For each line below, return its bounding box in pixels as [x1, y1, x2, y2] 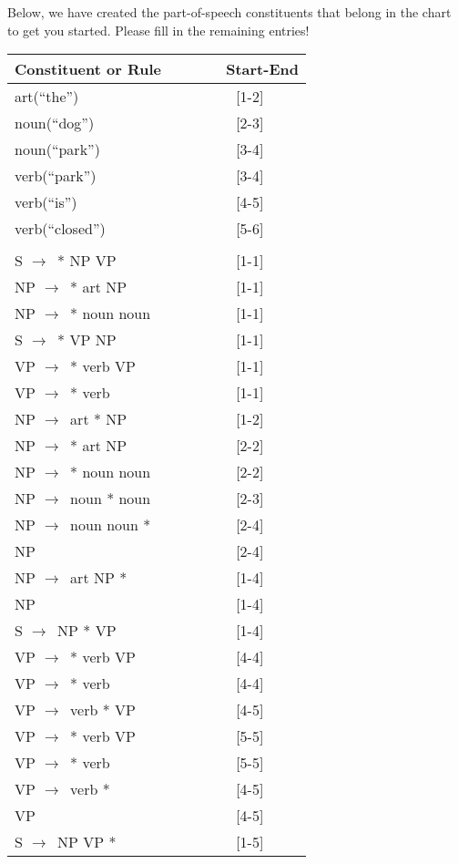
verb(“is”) [15, 191, 77, 213]
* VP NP [57, 329, 117, 351]
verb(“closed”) [15, 218, 106, 240]
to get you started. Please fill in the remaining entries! [7, 20, 310, 39]
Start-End [226, 58, 299, 80]
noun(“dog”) [15, 112, 95, 134]
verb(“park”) [15, 165, 97, 187]
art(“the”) [15, 86, 79, 108]
